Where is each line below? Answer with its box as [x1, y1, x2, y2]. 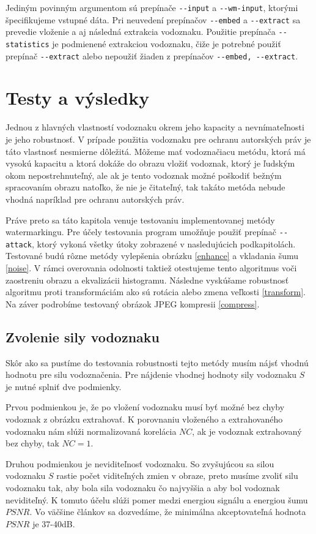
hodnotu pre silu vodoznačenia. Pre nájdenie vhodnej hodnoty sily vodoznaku [6, 368, 297, 381]
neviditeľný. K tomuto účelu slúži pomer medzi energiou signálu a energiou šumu [6, 493, 308, 506]
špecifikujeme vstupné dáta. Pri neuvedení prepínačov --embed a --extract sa [6, 13, 301, 26]
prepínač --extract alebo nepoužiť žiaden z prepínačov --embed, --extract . [6, 49, 298, 62]
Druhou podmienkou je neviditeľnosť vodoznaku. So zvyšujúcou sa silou [6, 457, 274, 470]
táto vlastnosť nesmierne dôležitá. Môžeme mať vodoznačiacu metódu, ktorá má [6, 145, 306, 157]
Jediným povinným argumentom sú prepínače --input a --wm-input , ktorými [6, 1, 298, 13]
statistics [6, 40, 50, 49]
